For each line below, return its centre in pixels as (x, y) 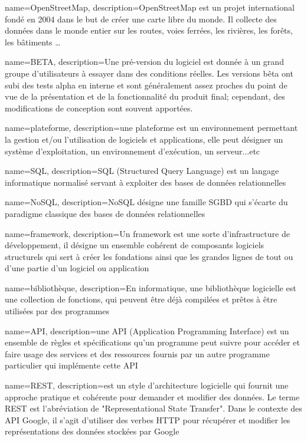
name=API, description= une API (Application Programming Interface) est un (147, 330)
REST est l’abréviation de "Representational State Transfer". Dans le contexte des (153, 408)
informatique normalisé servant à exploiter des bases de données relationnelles (146, 182)
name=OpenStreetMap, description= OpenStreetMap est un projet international (150, 7)
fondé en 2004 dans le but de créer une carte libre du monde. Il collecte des (141, 19)
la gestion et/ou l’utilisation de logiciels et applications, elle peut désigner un (144, 139)
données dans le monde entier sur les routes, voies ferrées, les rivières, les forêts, (149, 30)
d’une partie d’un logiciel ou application (77, 268)
